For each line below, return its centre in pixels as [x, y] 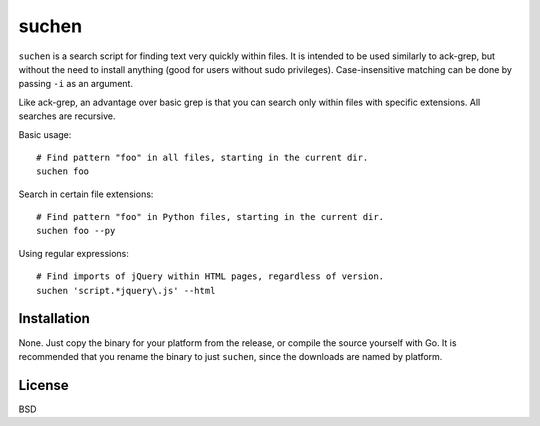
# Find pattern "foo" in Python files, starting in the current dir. [210, 217]
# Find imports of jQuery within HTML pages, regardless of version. [210, 276]
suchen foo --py [76, 231]
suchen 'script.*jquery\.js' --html [126, 290]
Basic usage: [45, 134]
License [43, 385]
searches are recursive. [67, 116]
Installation [54, 318]
